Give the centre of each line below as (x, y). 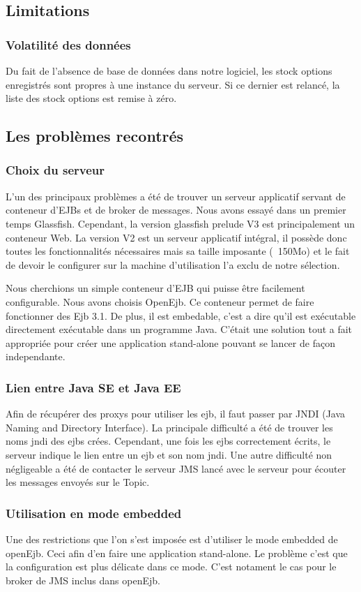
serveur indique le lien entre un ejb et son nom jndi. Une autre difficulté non (169, 454)
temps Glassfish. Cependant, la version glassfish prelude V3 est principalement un (180, 223)
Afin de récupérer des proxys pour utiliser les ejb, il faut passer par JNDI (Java (176, 414)
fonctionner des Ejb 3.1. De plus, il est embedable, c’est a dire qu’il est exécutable (181, 315)
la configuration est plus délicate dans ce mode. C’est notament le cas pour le (171, 567)
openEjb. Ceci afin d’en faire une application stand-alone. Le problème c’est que (177, 553)
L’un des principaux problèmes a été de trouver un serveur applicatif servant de (176, 196)
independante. (36, 356)
